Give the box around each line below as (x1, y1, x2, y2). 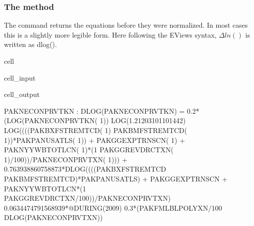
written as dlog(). (4, 39, 57, 49)
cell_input (4, 72, 36, 83)
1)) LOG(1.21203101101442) (100, 115, 186, 126)
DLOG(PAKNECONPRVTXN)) (4, 212, 103, 223)
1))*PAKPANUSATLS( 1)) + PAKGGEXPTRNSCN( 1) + (4, 135, 185, 145)
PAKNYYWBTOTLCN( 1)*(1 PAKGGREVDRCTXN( (4, 144, 174, 155)
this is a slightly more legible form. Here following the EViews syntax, (4, 29, 217, 40)
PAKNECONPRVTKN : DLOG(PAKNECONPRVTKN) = (4, 105, 185, 116)
